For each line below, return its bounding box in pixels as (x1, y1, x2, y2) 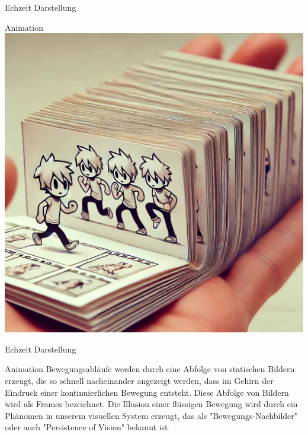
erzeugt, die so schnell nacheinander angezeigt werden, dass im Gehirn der (5, 374, 274, 386)
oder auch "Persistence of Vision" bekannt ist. (5, 421, 171, 433)
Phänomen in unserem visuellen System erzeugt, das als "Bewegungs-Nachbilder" (5, 409, 298, 421)
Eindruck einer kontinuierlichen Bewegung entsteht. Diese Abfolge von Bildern (5, 386, 289, 398)
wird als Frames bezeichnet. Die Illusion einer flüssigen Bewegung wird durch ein (5, 398, 298, 410)
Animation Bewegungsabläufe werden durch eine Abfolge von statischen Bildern (5, 363, 295, 375)
